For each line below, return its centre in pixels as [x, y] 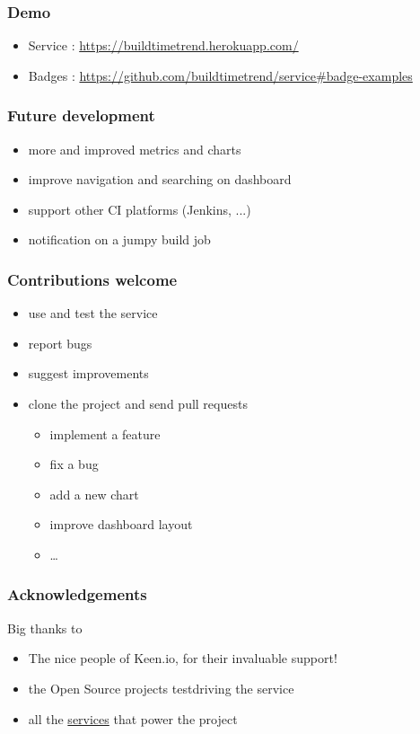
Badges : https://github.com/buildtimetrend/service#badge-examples [220, 75]
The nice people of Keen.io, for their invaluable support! [183, 658]
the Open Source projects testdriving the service [161, 688]
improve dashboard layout [121, 524]
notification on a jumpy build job [119, 239]
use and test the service [93, 313]
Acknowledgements [77, 594]
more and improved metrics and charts [135, 149]
